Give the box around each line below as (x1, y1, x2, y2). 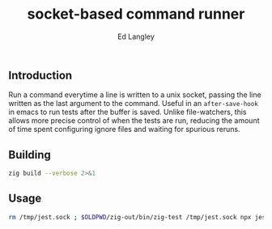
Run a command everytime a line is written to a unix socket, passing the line (8, 90, 261, 100)
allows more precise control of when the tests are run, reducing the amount (8, 116, 260, 125)
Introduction (8, 68, 73, 82)
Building (8, 147, 51, 162)
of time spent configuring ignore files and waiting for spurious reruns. (8, 125, 240, 134)
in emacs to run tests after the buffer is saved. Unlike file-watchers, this (8, 107, 247, 117)
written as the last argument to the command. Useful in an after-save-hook (8, 99, 259, 108)
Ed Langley (117, 32, 155, 41)
